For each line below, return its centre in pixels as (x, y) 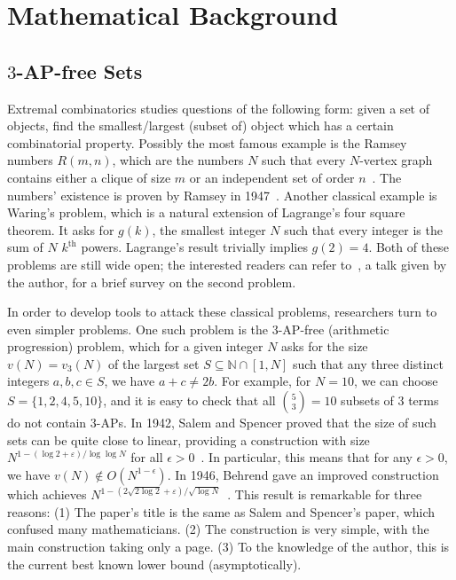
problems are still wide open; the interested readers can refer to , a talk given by (227, 264)
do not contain (47, 423)
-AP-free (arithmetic (334, 329)
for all (147, 457)
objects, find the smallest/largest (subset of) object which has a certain (200, 125)
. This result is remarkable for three (325, 494)
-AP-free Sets (79, 71)
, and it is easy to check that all (189, 400)
